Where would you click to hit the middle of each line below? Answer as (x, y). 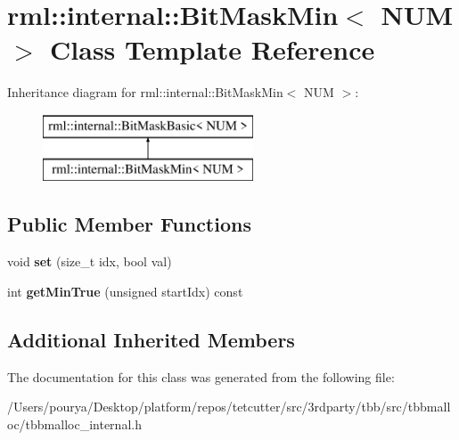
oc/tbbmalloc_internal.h (74, 424)
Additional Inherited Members (151, 339)
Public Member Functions (129, 224)
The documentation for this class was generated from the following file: (201, 376)
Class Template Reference (213, 49)
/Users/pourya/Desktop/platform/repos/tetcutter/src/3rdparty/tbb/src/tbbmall (229, 407)
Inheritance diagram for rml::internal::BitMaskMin (145, 92)
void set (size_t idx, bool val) (90, 261)
